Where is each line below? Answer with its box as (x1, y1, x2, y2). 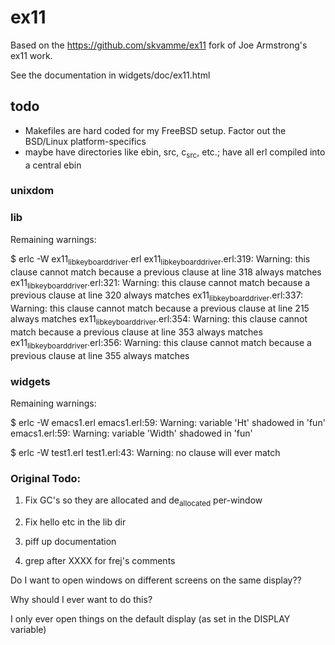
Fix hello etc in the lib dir (24, 516, 127, 528)
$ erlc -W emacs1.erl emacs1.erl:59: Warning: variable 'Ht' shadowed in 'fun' (10, 417, 326, 429)
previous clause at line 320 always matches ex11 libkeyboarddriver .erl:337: (10, 289, 304, 304)
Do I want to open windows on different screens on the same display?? (10, 574, 302, 586)
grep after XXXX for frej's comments (24, 555, 176, 567)
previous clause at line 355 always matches (10, 349, 190, 361)
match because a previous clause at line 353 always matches (10, 326, 263, 338)
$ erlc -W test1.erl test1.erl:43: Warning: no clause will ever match (10, 447, 281, 459)
